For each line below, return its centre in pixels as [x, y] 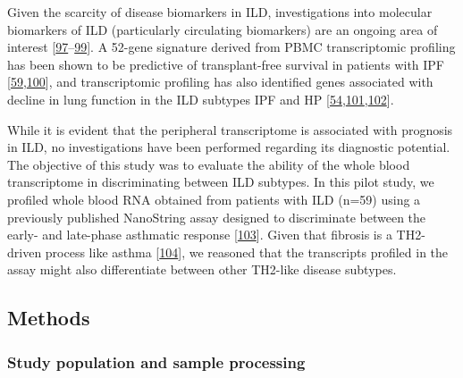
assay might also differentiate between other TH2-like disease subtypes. [202, 269]
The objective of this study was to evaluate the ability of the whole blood [209, 164]
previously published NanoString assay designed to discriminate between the [217, 217]
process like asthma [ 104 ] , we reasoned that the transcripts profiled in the [247, 252]
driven [25, 252]
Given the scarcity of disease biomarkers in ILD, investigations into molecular [220, 12]
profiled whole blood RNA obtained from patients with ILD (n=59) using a [214, 199]
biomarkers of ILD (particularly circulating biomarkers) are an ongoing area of [223, 29]
